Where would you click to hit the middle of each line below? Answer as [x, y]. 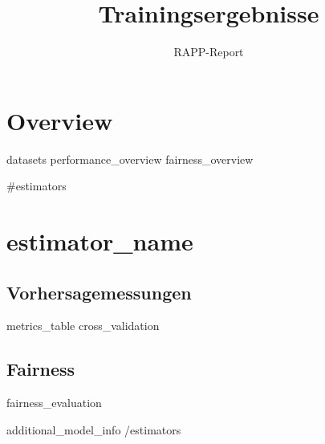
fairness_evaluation [54, 403]
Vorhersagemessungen [99, 292]
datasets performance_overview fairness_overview [130, 159]
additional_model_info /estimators [94, 429]
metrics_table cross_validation [83, 326]
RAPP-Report [209, 52]
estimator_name [100, 241]
